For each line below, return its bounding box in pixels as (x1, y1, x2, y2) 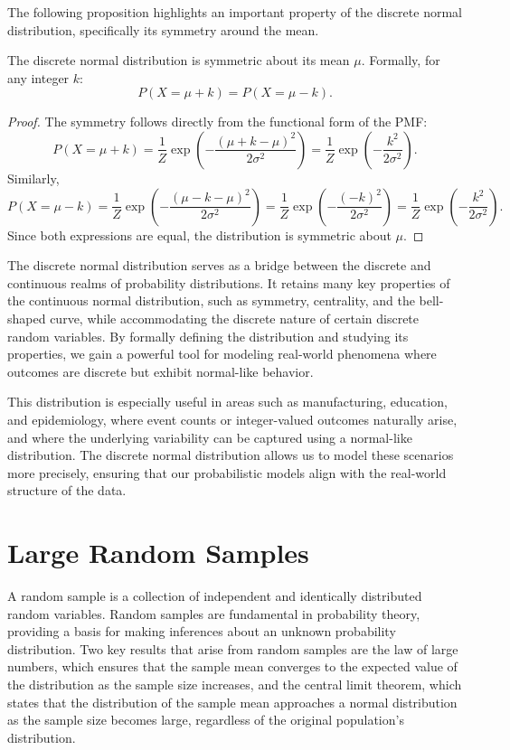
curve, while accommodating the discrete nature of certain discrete (50, 308, 420, 327)
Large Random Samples (7, 534, 309, 571)
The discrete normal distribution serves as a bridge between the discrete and (7, 256, 431, 275)
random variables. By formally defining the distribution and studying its (7, 326, 409, 345)
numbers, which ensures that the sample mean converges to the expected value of (7, 657, 458, 676)
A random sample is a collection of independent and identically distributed (7, 586, 422, 605)
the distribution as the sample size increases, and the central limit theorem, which (7, 674, 462, 693)
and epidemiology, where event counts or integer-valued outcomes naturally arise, (7, 409, 458, 428)
